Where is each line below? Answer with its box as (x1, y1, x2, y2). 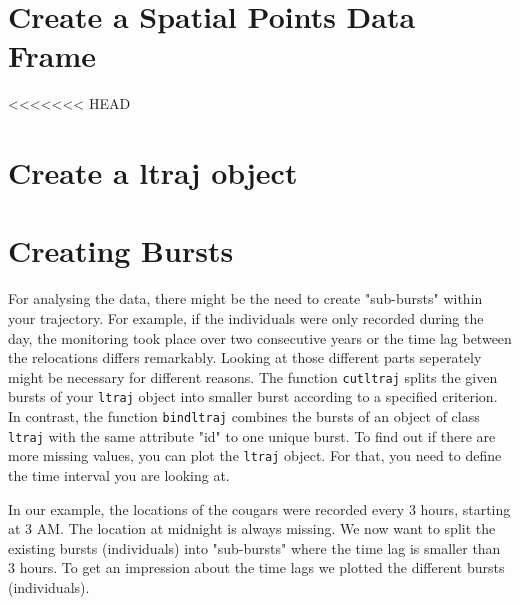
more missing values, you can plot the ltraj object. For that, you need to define (8, 445, 502, 466)
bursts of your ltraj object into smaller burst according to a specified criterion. (8, 386, 498, 407)
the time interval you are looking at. (8, 465, 230, 486)
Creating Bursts (8, 230, 234, 271)
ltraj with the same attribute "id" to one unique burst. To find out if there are (8, 425, 496, 446)
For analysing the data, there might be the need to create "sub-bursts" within (8, 288, 483, 309)
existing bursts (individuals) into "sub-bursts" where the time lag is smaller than (8, 537, 501, 558)
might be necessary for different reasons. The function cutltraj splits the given (8, 366, 498, 387)
